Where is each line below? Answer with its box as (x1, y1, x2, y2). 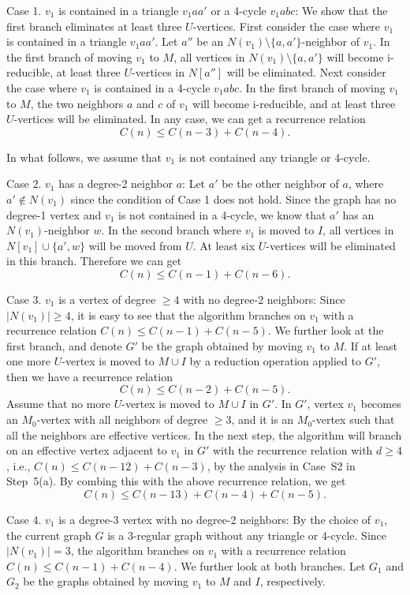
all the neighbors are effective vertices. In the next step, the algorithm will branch (6, 426, 402, 443)
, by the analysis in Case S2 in (207, 457, 356, 473)
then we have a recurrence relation (6, 368, 173, 384)
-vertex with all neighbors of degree (36, 411, 208, 428)
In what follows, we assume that (6, 148, 162, 165)
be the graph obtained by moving (141, 337, 303, 354)
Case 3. (6, 290, 42, 307)
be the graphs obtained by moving (23, 573, 189, 589)
